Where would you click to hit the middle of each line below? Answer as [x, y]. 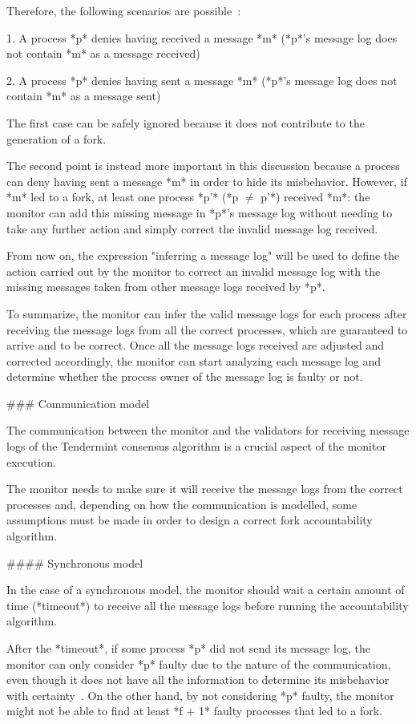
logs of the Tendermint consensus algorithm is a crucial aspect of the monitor [196, 446]
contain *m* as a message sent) [84, 96]
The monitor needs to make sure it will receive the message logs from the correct [205, 489]
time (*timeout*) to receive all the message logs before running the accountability [208, 605]
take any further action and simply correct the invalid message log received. [192, 228]
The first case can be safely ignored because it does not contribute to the [186, 122]
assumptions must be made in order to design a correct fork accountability [190, 520]
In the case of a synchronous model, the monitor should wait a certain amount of [206, 590]
